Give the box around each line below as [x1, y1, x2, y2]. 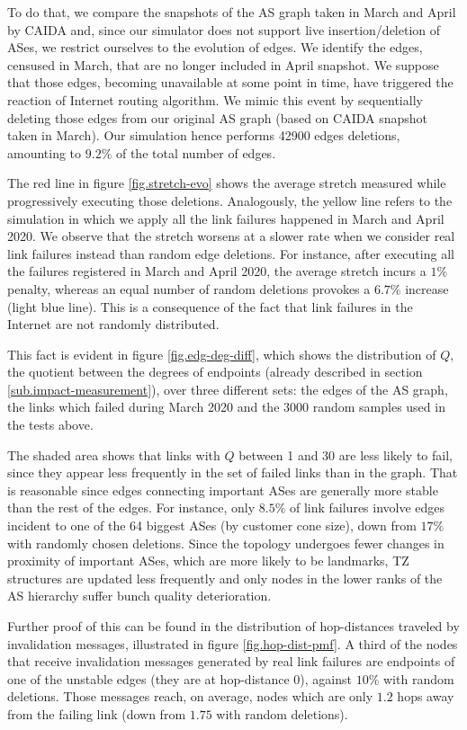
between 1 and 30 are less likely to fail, [238, 445, 453, 464]
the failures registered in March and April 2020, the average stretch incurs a [7, 262, 427, 280]
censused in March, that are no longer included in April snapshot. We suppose [7, 55, 439, 74]
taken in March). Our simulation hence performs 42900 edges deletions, [7, 126, 400, 145]
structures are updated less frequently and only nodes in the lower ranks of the [7, 568, 443, 587]
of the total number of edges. [115, 143, 276, 162]
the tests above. [7, 415, 94, 434]
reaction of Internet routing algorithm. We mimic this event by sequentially [7, 90, 423, 109]
